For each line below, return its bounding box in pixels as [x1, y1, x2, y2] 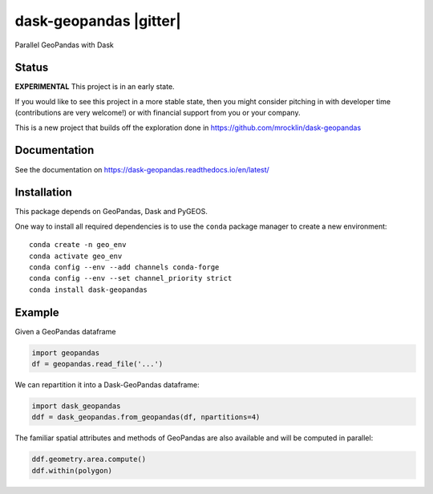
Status [14, 61, 49, 75]
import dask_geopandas [31, 402, 121, 411]
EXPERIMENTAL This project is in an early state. [14, 82, 176, 91]
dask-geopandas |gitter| [14, 12, 182, 30]
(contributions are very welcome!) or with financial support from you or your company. [14, 108, 301, 118]
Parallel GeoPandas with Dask [14, 40, 114, 50]
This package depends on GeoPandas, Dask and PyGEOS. [14, 207, 208, 217]
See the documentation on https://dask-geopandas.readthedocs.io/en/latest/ [14, 164, 270, 174]
